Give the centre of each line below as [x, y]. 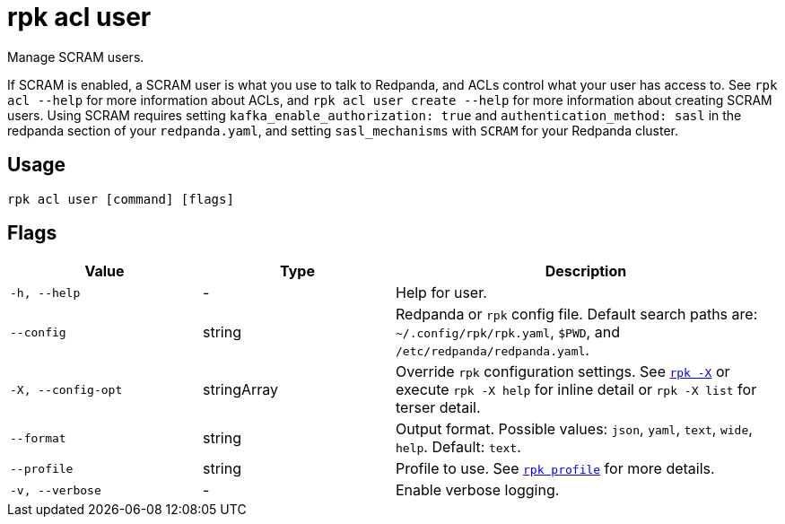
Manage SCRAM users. [76, 57]
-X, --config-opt [66, 389]
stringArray [241, 390]
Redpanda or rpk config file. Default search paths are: [577, 314]
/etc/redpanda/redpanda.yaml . [493, 350]
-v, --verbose [56, 490]
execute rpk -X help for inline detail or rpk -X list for [576, 390]
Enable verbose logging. [478, 490]
